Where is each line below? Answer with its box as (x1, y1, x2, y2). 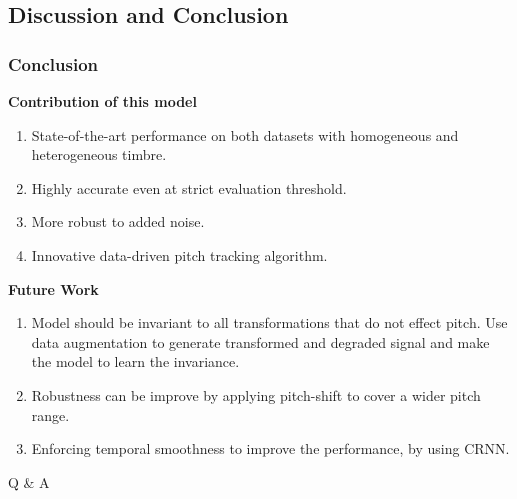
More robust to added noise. (31, 211, 205, 232)
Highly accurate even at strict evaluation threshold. (31, 177, 347, 198)
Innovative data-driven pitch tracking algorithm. (31, 244, 328, 265)
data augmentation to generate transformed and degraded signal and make (31, 331, 490, 352)
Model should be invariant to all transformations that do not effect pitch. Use (31, 312, 508, 333)
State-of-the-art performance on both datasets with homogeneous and (31, 124, 459, 145)
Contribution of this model (8, 91, 197, 111)
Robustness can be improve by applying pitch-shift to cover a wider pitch (31, 384, 481, 405)
